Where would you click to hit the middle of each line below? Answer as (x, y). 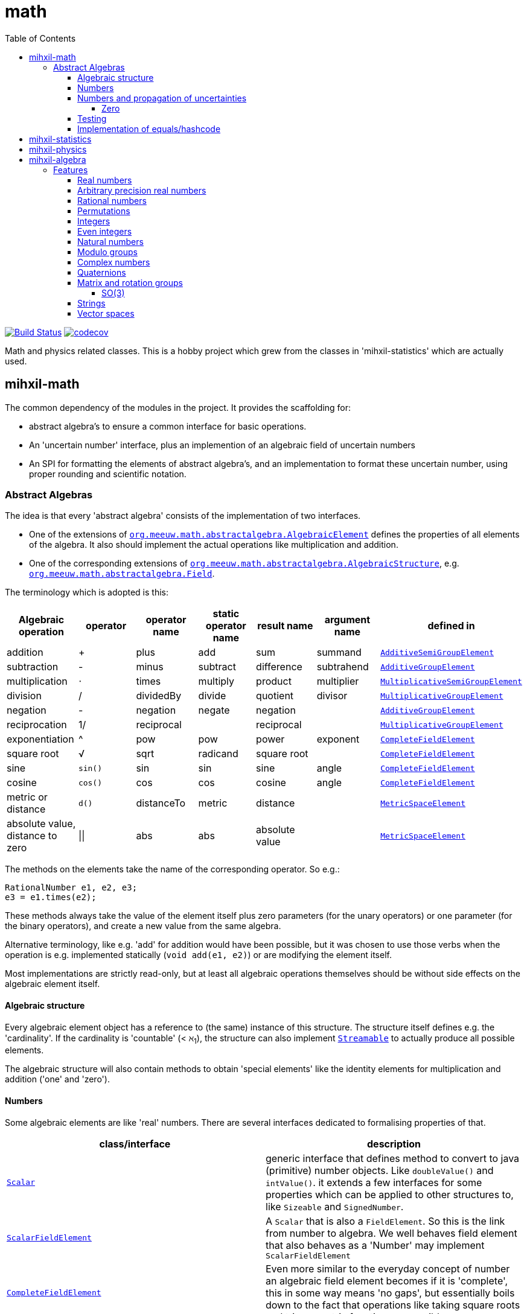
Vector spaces (106, 313)
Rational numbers (112, 200)
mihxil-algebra (58, 159)
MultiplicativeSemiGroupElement (451, 681)
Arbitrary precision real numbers (142, 190)
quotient (275, 696)
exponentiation (40, 739)
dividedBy (159, 696)
